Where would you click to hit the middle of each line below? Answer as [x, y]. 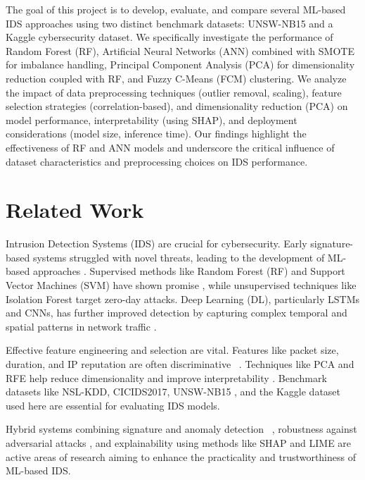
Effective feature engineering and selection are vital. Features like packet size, [172, 350]
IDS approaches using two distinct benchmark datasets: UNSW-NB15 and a [169, 23]
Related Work [75, 210]
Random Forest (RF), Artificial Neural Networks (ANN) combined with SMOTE [180, 50]
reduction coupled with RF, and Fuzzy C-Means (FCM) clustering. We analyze [176, 78]
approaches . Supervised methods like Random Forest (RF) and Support [189, 271]
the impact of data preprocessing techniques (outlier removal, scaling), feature [174, 92]
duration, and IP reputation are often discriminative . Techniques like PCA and [180, 364]
